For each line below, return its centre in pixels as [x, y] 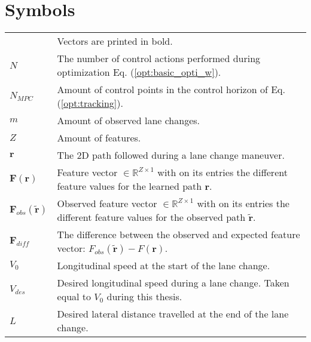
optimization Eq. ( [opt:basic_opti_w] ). [139, 72]
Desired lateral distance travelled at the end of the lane [173, 314]
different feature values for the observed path [151, 217]
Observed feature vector [107, 204]
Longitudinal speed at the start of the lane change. [164, 266]
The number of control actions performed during [159, 58]
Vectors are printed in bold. [115, 41]
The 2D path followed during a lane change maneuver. [171, 155]
